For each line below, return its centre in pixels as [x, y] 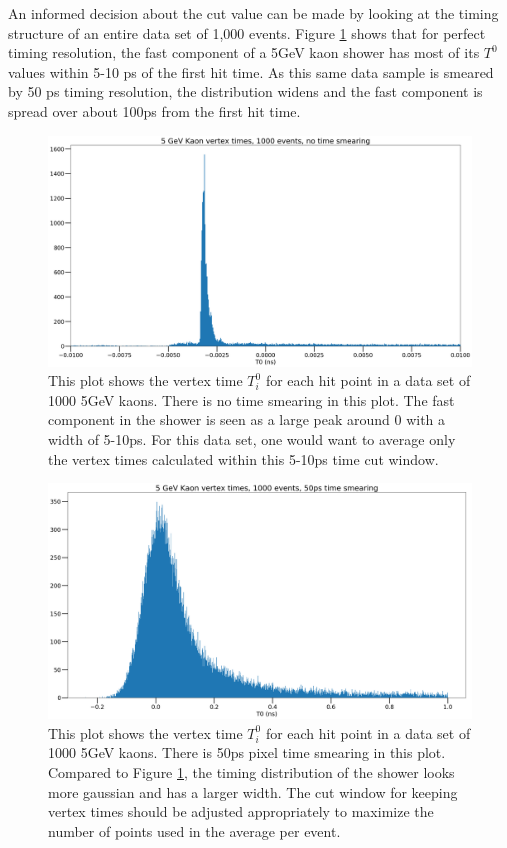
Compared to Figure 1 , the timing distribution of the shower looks [251, 771]
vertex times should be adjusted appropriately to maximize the [241, 811]
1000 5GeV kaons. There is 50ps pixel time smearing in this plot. [247, 752]
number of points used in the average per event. [194, 830]
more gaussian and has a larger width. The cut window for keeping [253, 791]
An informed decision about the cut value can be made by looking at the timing [253, 13]
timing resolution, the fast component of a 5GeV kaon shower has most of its [244, 52]
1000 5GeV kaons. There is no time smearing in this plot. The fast [251, 399]
